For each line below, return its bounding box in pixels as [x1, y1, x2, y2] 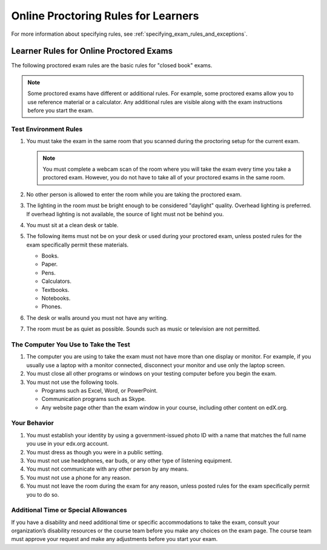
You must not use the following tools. [26, 379, 119, 386]
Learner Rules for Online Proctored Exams [11, 46, 173, 56]
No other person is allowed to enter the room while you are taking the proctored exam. [26, 191, 242, 198]
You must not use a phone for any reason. [26, 474, 131, 481]
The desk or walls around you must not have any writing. [26, 314, 168, 321]
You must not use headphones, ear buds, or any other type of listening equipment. [26, 457, 233, 464]
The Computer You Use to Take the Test [11, 340, 130, 348]
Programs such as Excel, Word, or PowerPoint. [41, 386, 158, 394]
